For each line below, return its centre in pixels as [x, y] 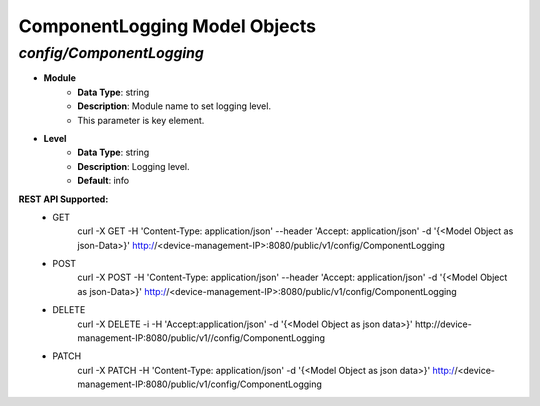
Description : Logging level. [133, 166]
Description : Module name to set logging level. [174, 106]
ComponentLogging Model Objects [167, 26]
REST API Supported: [63, 199]
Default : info [103, 181]
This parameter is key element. [141, 120]
